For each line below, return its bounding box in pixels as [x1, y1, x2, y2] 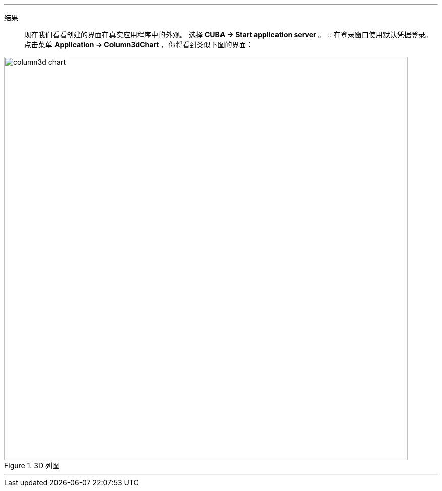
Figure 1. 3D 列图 [4, 461, 60, 470]
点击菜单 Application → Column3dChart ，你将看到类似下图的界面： [24, 40, 253, 49]
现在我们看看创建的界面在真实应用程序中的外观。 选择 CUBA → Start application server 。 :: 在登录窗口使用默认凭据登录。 [24, 30, 432, 39]
